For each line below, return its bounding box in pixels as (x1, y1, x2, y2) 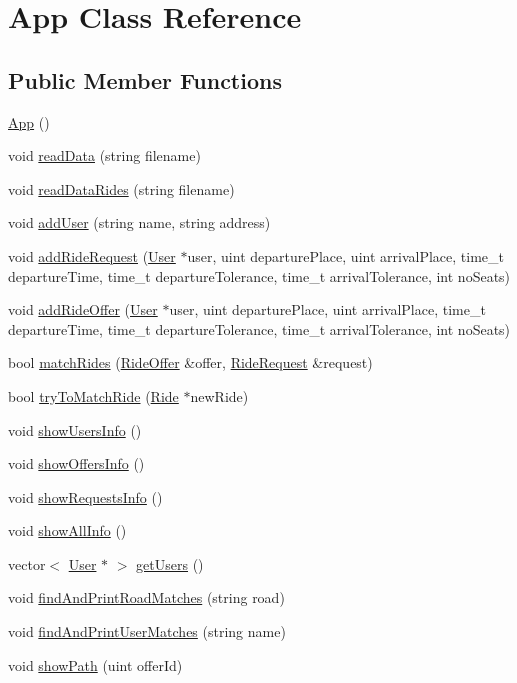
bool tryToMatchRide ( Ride (8, 385, 179, 406)
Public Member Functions (8, 64, 282, 95)
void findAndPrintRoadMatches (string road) (8, 587, 285, 608)
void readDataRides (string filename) (8, 178, 235, 199)
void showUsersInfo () (8, 419, 142, 440)
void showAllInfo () (8, 520, 127, 541)
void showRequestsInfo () (8, 486, 163, 507)
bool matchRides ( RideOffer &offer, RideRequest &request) (8, 352, 373, 373)
